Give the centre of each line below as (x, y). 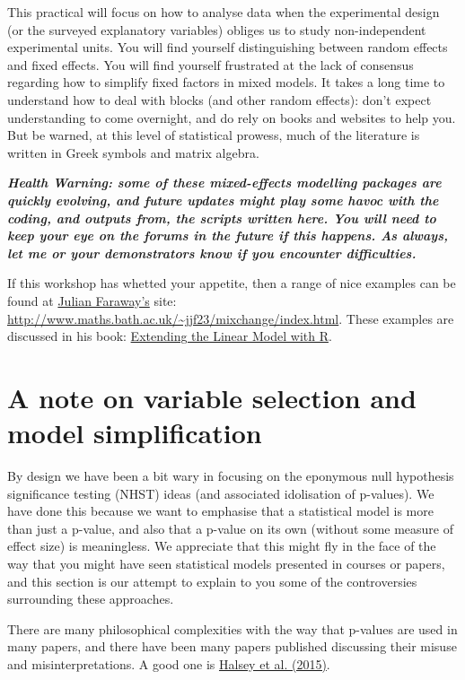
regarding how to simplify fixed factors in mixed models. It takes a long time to (226, 82)
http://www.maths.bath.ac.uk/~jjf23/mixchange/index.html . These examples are (231, 318)
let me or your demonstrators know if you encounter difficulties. (212, 253)
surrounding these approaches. (91, 599)
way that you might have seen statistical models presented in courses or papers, (226, 563)
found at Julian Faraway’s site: (92, 300)
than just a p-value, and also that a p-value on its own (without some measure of (231, 528)
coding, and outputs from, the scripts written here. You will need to (222, 218)
